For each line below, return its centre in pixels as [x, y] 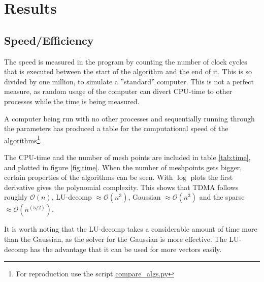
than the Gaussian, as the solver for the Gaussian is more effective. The [115, 239]
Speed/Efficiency [49, 40]
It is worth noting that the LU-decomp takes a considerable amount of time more [131, 229]
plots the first [212, 177]
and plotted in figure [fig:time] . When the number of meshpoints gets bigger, [123, 167]
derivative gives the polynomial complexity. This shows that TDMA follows [121, 187]
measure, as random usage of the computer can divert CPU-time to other [118, 91]
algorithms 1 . [23, 139]
